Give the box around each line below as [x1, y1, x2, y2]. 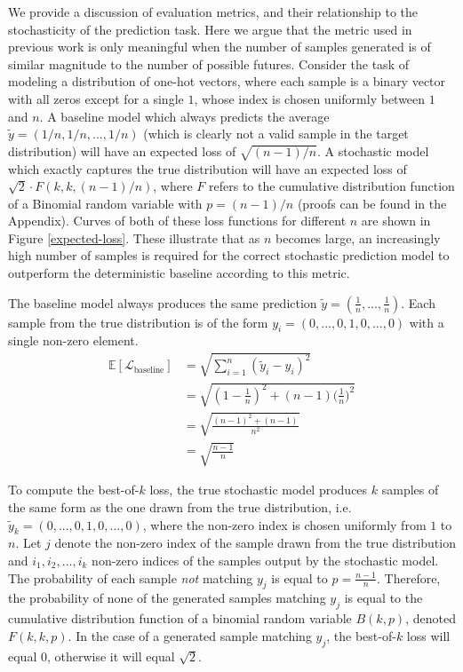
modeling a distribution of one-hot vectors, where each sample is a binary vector [8, 72, 446, 91]
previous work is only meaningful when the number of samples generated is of [8, 37, 431, 56]
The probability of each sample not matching [8, 568, 253, 587]
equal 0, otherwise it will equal [8, 646, 175, 665]
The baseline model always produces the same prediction [8, 293, 317, 312]
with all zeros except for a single [8, 89, 184, 107]
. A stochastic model [317, 141, 429, 160]
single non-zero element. [8, 331, 139, 350]
